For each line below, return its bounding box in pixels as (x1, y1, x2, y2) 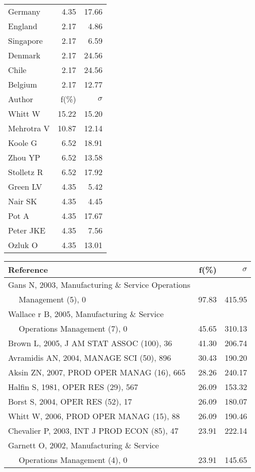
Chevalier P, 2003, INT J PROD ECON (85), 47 (8, 425, 179, 436)
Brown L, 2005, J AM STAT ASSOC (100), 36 (8, 337, 173, 349)
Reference (8, 264, 48, 275)
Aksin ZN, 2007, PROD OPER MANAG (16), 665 (8, 366, 186, 378)
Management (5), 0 (19, 293, 86, 305)
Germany (8, 6, 41, 17)
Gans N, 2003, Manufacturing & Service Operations (8, 279, 191, 290)
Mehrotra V (8, 122, 50, 134)
